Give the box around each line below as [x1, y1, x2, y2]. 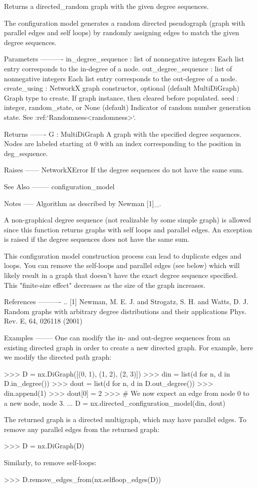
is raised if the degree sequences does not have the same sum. [4, 234, 190, 244]
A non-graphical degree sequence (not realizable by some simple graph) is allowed [4, 215, 251, 225]
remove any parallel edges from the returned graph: [4, 424, 160, 434]
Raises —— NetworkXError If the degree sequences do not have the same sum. [4, 164, 244, 175]
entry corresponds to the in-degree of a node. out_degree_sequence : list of [4, 63, 232, 73]
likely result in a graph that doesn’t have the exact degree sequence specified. [4, 270, 238, 280]
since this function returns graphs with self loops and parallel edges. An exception [4, 224, 252, 234]
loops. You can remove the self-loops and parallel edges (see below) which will [4, 260, 240, 271]
